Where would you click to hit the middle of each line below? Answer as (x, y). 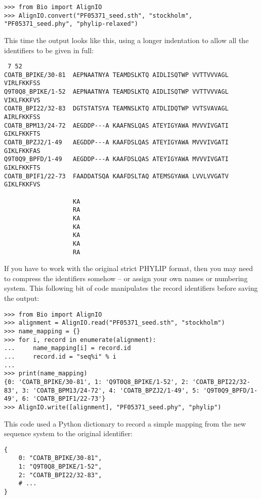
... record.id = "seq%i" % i (60, 356)
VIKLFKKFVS (22, 100)
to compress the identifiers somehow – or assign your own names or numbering (126, 278)
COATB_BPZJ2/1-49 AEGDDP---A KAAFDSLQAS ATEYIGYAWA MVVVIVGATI (116, 143)
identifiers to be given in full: (49, 50)
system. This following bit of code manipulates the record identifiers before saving (131, 288)
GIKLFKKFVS (22, 185)
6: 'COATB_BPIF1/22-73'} (64, 399)
